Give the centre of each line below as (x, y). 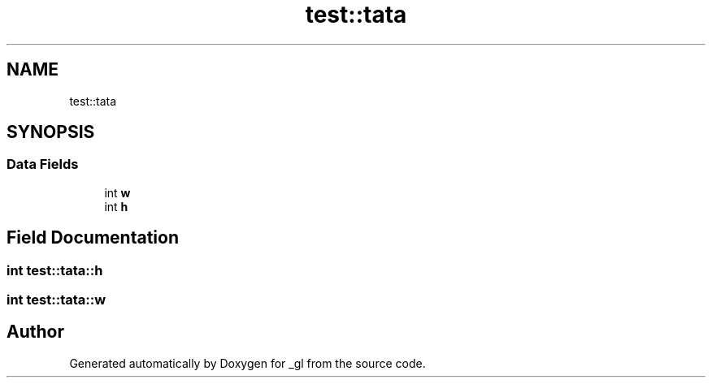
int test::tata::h (55, 270)
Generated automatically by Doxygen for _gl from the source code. (247, 363)
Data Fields (43, 164)
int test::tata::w (56, 300)
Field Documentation (93, 238)
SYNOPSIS (51, 132)
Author (35, 332)
